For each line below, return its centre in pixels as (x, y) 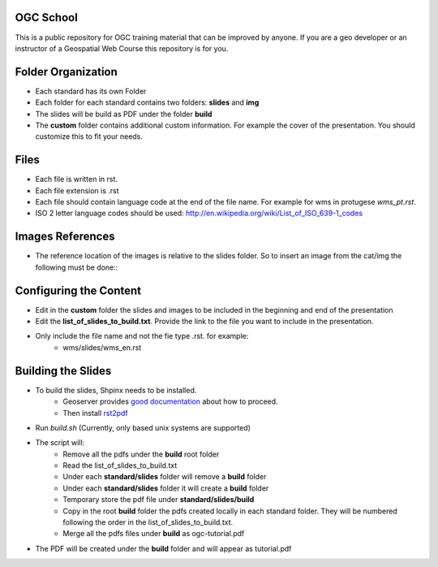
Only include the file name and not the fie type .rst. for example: (142, 336)
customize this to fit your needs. (89, 136)
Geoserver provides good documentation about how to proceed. (171, 401)
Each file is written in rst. (76, 180)
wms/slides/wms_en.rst (102, 347)
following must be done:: (77, 267)
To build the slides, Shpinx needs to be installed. (116, 390)
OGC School (47, 17)
